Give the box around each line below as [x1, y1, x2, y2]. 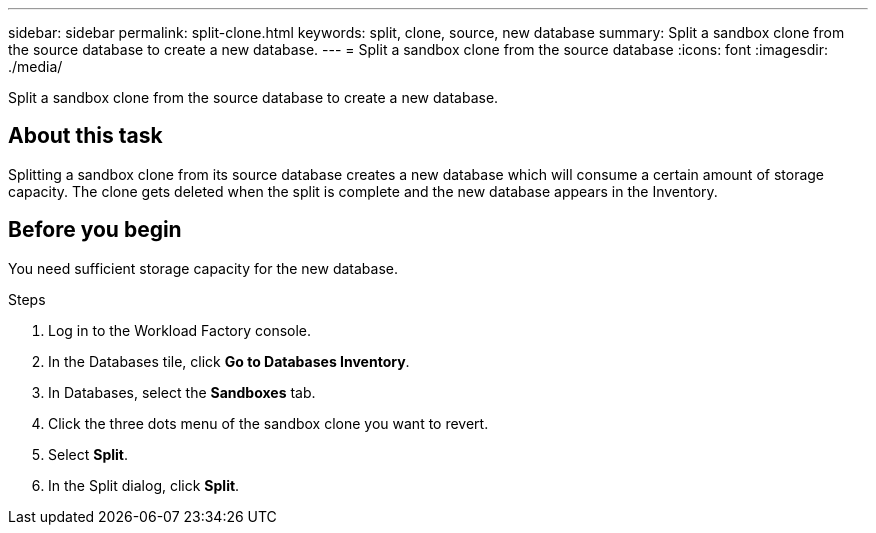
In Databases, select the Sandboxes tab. [48, 383, 316, 401]
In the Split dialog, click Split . [48, 476, 240, 494]
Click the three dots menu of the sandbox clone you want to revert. [48, 414, 489, 432]
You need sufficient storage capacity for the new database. [8, 259, 399, 277]
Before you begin [8, 217, 182, 243]
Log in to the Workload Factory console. [48, 321, 312, 339]
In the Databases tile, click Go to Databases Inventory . [48, 352, 410, 370]
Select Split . [48, 445, 128, 463]
